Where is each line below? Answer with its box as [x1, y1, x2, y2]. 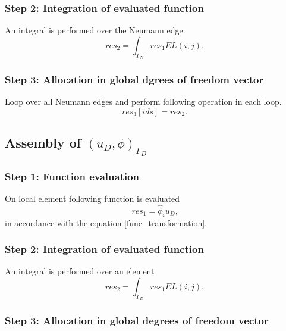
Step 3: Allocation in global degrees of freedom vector [5, 313, 269, 328]
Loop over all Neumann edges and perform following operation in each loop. [5, 95, 282, 108]
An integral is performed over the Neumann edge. [5, 24, 186, 36]
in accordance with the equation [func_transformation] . [5, 216, 208, 229]
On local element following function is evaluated [5, 192, 180, 204]
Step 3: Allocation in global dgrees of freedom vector [5, 71, 264, 86]
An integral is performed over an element [5, 265, 155, 277]
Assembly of [5, 133, 81, 152]
